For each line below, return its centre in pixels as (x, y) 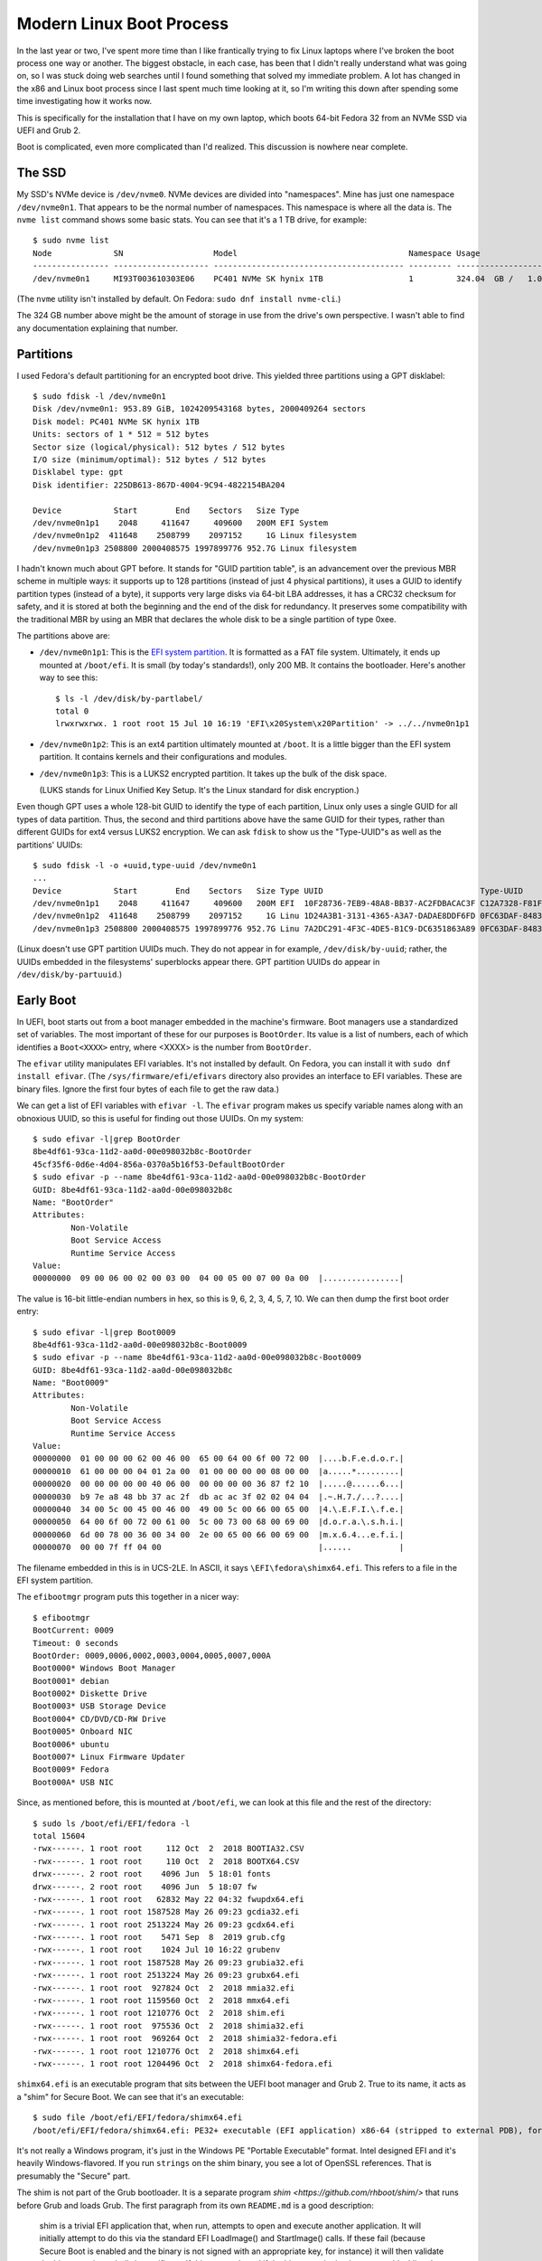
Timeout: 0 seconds (76, 1643)
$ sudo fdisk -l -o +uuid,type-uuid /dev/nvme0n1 (145, 865)
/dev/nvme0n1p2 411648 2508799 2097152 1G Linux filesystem (195, 535)
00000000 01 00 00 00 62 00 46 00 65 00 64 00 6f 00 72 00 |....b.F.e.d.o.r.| (219, 1459)
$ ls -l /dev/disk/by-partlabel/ (129, 698)
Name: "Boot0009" (71, 1383)
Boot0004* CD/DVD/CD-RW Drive (100, 1719)
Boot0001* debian (71, 1681)
